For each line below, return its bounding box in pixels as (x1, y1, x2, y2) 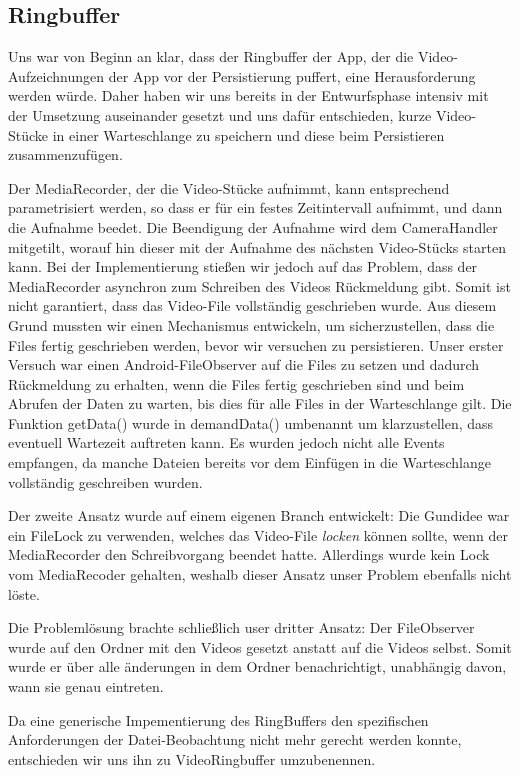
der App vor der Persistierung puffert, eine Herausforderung (108, 65, 476, 86)
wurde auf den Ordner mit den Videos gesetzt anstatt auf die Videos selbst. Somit (8, 636, 512, 657)
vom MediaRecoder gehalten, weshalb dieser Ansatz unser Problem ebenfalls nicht (8, 564, 512, 585)
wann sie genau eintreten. (8, 676, 164, 697)
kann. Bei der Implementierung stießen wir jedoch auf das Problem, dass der (8, 256, 478, 277)
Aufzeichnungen (8, 65, 105, 86)
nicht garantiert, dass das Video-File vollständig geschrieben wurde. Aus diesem (8, 295, 497, 316)
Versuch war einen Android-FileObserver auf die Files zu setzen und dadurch (8, 354, 480, 375)
